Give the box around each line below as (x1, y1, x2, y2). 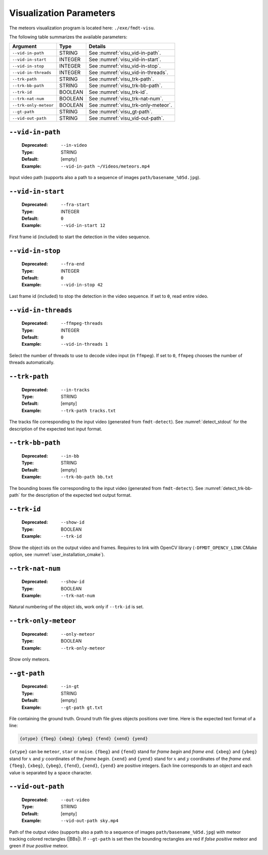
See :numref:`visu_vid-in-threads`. (88, 69, 169, 76)
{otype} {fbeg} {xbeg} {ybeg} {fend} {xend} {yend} (19, 736, 148, 742)
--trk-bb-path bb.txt (61, 474, 114, 480)
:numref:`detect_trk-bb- (204, 485, 253, 491)
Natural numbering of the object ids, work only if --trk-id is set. (9, 604, 144, 610)
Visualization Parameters (9, 7, 116, 18)
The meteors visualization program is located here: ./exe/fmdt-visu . (9, 25, 155, 31)
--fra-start (61, 202, 90, 207)
